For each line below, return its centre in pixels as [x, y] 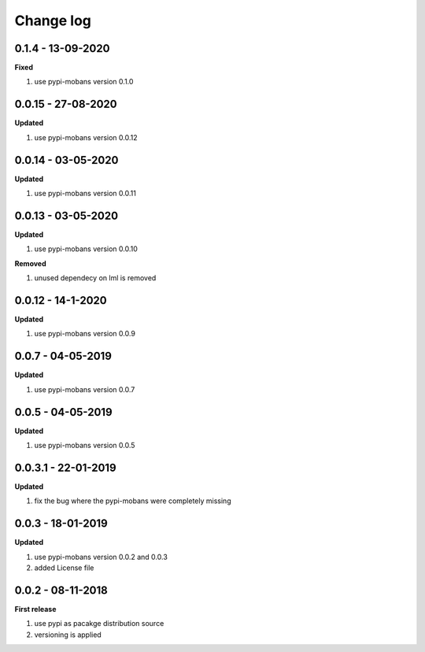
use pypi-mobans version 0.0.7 [85, 389]
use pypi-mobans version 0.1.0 [84, 82]
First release [35, 609]
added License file [64, 568]
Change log [53, 20]
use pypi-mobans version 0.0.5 [85, 446]
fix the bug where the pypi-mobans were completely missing [133, 501]
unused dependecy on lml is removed [95, 278]
